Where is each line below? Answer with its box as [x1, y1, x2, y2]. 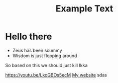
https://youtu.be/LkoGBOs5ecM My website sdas [5, 72, 107, 78]
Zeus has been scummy [12, 47, 62, 53]
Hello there [5, 31, 52, 42]
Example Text [55, 3, 113, 14]
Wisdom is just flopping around [12, 53, 77, 59]
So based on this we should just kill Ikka [5, 62, 88, 68]
